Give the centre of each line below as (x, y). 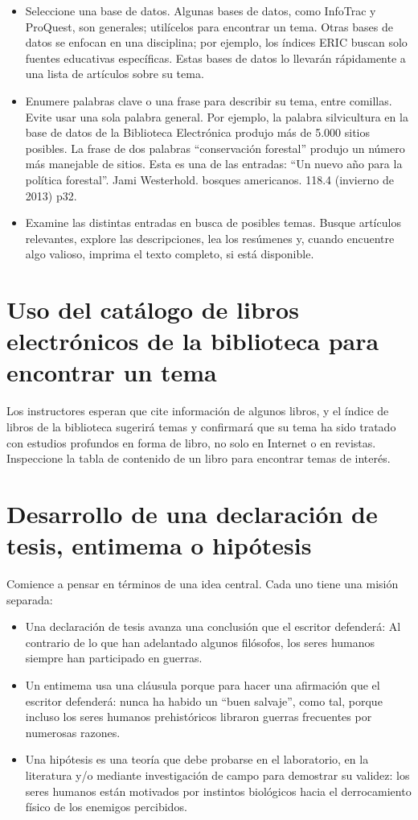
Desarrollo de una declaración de (192, 513)
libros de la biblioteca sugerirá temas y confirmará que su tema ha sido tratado (201, 426)
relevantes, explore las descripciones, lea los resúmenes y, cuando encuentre (210, 238)
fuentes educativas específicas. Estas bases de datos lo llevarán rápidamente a (215, 58)
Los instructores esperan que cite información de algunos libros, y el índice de (198, 411)
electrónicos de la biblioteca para (193, 341)
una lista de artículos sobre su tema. (115, 74)
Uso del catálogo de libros (153, 309)
